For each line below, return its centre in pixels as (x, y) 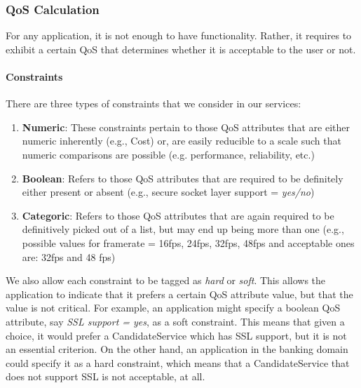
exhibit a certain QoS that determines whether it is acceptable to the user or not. (181, 49)
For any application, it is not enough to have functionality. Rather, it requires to (179, 35)
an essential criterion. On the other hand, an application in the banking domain (177, 349)
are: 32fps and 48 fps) (69, 256)
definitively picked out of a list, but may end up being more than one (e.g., (183, 229)
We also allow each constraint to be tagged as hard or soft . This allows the (166, 280)
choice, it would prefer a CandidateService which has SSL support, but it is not (176, 335)
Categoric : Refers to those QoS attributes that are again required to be (178, 215)
